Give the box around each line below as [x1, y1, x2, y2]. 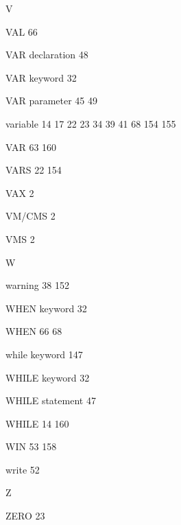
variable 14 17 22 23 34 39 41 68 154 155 [5, 116, 176, 130]
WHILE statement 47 [5, 393, 96, 408]
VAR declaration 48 [5, 47, 88, 62]
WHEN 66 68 [5, 324, 62, 338]
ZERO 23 [5, 509, 45, 523]
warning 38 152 [5, 278, 69, 292]
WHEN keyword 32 [5, 301, 87, 315]
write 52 [5, 462, 40, 476]
